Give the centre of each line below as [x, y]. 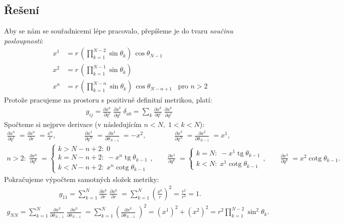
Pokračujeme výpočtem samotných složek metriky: [82, 179]
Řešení [22, 10]
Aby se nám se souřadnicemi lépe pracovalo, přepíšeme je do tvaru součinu [119, 31]
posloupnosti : [24, 40]
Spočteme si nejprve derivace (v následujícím [73, 124]
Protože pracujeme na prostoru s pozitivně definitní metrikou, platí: [108, 100]
